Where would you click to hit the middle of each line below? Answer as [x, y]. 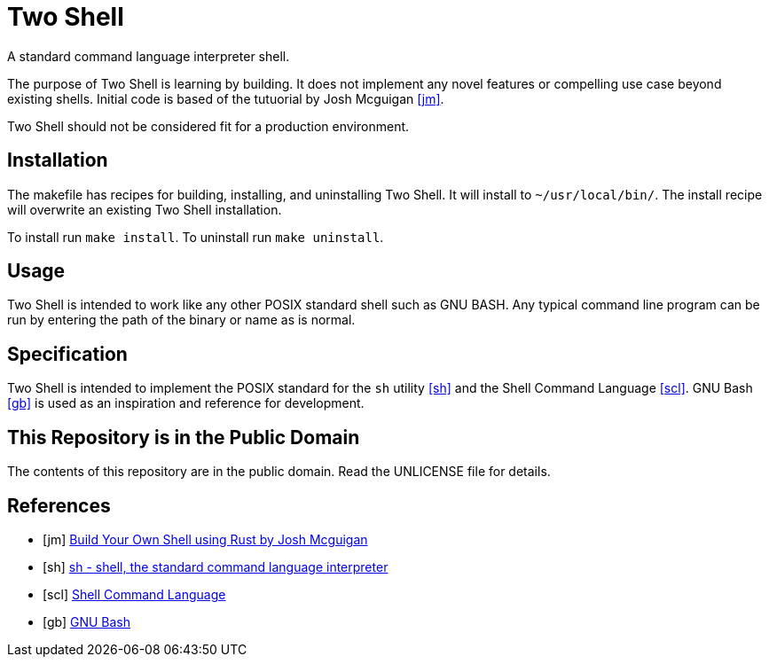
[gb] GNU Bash [87, 621]
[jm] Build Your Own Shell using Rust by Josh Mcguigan [205, 539]
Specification [67, 354]
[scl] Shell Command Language [134, 594]
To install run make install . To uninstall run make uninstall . [196, 237]
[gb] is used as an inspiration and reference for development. [186, 403]
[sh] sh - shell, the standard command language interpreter [216, 566]
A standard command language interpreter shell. [149, 56]
